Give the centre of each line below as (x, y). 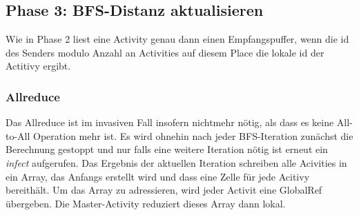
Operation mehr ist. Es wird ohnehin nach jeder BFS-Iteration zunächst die (193, 135)
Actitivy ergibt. (38, 66)
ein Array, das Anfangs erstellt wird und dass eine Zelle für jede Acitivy (158, 176)
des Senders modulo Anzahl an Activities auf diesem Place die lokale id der (165, 52)
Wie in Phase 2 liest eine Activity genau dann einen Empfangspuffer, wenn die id (177, 39)
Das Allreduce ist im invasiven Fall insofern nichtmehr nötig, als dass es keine (170, 122)
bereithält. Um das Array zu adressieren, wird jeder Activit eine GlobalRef (164, 190)
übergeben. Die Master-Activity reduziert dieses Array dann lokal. (146, 203)
